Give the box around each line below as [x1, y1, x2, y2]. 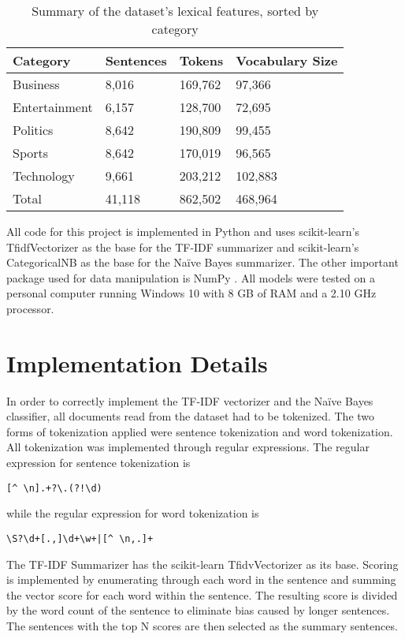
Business [13, 75, 60, 93]
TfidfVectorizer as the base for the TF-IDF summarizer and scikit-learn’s [6, 238, 359, 255]
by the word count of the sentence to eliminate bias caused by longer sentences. [6, 602, 390, 618]
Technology [13, 166, 75, 185]
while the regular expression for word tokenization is [6, 505, 259, 521]
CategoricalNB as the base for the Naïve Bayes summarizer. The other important [6, 254, 399, 271]
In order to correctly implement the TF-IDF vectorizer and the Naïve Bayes [6, 392, 373, 409]
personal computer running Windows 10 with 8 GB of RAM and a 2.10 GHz [6, 285, 377, 301]
